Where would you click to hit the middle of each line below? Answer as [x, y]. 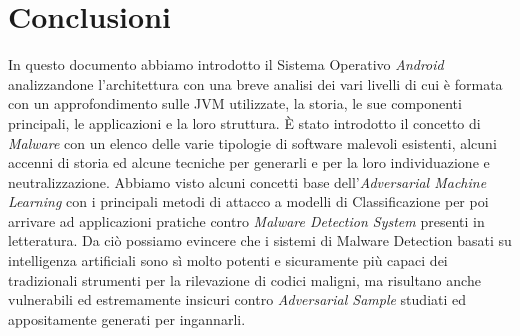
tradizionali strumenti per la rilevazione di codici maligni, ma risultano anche [244, 279]
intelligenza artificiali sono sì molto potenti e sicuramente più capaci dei [228, 260]
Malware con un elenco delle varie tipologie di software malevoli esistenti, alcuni [252, 142]
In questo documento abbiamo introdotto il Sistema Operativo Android [226, 64]
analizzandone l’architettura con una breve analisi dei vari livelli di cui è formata [255, 83]
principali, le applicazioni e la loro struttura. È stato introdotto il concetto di [244, 122]
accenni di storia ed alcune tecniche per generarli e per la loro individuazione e [249, 162]
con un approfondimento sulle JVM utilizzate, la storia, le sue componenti [235, 103]
